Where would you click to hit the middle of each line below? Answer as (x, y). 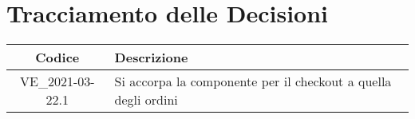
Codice (57, 58)
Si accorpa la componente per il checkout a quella (253, 81)
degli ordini (146, 100)
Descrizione (151, 58)
